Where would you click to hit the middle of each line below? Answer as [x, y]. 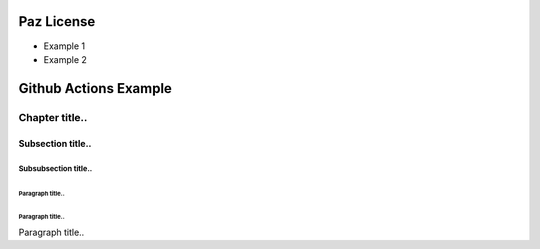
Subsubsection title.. [55, 169]
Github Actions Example [95, 88]
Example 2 [65, 59]
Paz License [57, 21]
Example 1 [64, 46]
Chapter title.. [53, 117]
